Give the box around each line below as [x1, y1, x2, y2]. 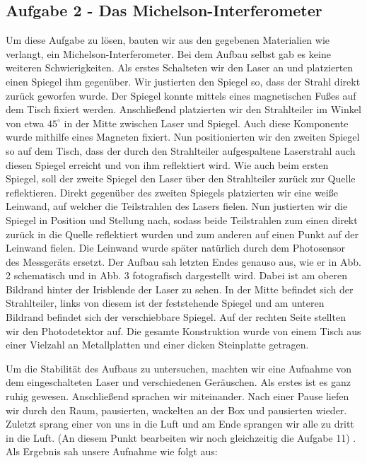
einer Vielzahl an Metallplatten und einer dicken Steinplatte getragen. [6, 337, 309, 352]
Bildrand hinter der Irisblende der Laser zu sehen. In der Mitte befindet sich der [6, 281, 354, 296]
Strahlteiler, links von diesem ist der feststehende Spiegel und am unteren [6, 295, 325, 310]
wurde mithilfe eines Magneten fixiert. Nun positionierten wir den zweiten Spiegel [6, 129, 360, 144]
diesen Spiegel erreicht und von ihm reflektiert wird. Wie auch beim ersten [6, 157, 329, 172]
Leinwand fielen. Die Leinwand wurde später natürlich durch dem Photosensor [6, 240, 345, 255]
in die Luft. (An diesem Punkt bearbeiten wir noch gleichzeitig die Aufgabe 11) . [6, 430, 356, 445]
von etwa [6, 115, 45, 130]
